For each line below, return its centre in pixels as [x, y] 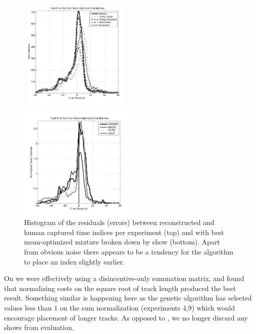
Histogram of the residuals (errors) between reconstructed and [119, 222]
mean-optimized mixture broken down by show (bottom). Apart [122, 242]
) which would [213, 308]
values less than [28, 308]
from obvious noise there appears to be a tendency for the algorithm [129, 252]
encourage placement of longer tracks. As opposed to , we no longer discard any [126, 317]
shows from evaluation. [39, 327]
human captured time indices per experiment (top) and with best [124, 232]
